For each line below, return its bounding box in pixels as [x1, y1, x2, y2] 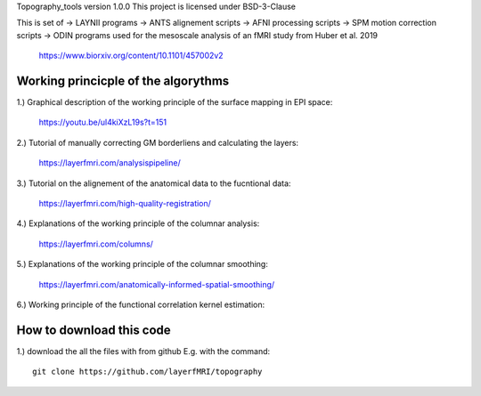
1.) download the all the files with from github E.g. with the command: [16, 345, 271, 356]
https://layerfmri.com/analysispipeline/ [38, 158, 182, 168]
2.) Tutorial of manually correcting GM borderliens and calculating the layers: [16, 137, 298, 148]
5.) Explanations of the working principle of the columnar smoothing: [16, 259, 269, 270]
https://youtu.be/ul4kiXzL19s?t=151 [38, 117, 167, 128]
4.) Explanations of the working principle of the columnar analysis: [16, 218, 260, 229]
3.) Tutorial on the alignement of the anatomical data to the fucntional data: [16, 178, 291, 189]
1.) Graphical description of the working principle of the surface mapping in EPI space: [16, 97, 333, 108]
